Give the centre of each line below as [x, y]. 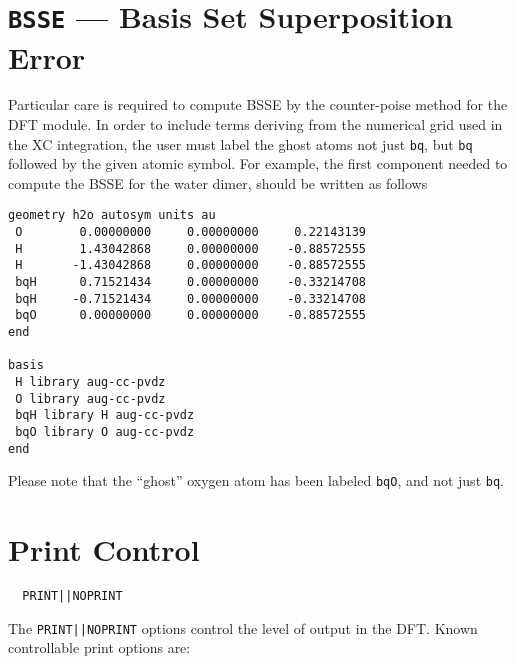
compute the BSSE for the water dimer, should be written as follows [218, 182]
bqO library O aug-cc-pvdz [105, 432]
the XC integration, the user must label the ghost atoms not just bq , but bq [240, 143]
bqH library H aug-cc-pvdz [105, 415]
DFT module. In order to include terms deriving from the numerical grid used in [255, 124]
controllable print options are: [99, 647]
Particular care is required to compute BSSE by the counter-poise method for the [258, 104]
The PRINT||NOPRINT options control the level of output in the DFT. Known [243, 627]
